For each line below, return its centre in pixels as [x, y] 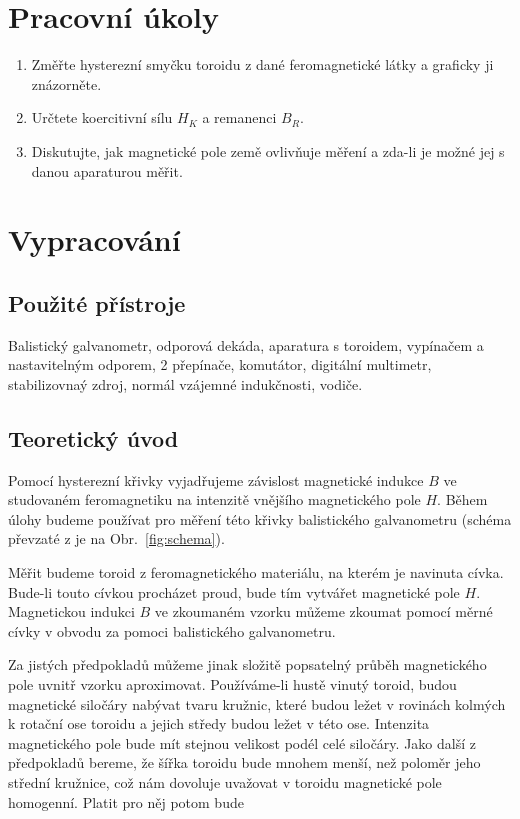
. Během [462, 499]
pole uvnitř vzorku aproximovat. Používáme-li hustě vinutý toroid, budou [232, 684]
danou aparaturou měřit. [107, 170]
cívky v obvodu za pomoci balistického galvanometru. [172, 630]
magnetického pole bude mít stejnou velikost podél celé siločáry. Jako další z [242, 742]
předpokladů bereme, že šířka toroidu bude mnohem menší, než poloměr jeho [244, 762]
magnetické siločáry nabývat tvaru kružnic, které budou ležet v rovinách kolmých [257, 703]
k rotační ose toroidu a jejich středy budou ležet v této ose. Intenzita [219, 723]
